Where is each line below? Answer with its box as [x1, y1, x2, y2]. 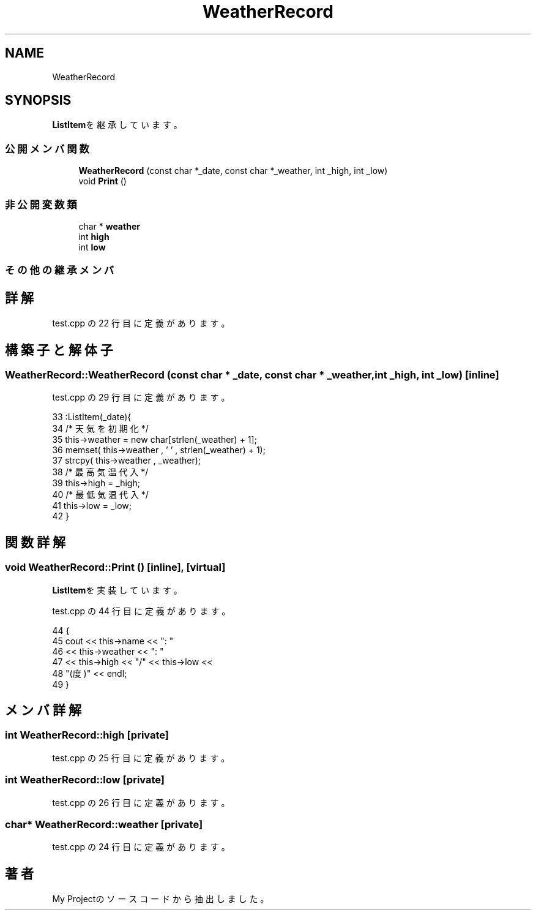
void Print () [78, 176, 127, 187]
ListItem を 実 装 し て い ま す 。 [52, 584, 182, 595]
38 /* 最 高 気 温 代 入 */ [52, 467, 149, 478]
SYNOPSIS [5, 92, 72, 108]
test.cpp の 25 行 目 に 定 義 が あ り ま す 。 [52, 752, 230, 763]
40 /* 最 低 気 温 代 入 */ [52, 489, 149, 500]
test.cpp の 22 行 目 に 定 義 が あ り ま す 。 [52, 318, 230, 329]
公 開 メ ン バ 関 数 [5, 142, 89, 155]
